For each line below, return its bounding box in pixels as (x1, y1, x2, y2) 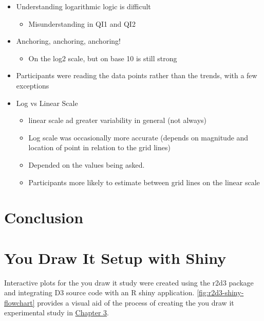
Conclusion (4, 207, 84, 228)
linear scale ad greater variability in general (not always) (28, 115, 207, 126)
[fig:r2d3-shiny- (197, 287, 244, 298)
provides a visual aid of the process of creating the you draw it (37, 297, 234, 308)
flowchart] (4, 297, 35, 308)
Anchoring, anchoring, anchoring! (16, 35, 121, 46)
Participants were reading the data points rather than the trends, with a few (16, 70, 257, 81)
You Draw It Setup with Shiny (4, 247, 227, 268)
